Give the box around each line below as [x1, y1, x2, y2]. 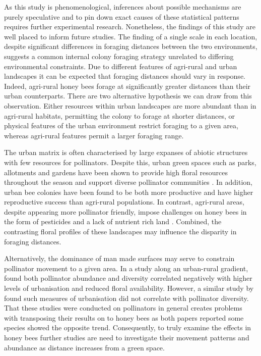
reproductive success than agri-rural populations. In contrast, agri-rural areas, [4, 196, 244, 207]
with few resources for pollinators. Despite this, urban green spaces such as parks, [4, 157, 256, 167]
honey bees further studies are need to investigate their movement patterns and [4, 332, 249, 342]
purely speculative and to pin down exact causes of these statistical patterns [4, 11, 239, 22]
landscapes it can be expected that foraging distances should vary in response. [4, 71, 245, 81]
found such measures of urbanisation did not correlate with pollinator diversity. [4, 292, 249, 303]
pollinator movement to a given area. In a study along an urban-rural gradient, [4, 263, 248, 273]
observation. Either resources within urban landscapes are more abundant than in [4, 100, 256, 111]
